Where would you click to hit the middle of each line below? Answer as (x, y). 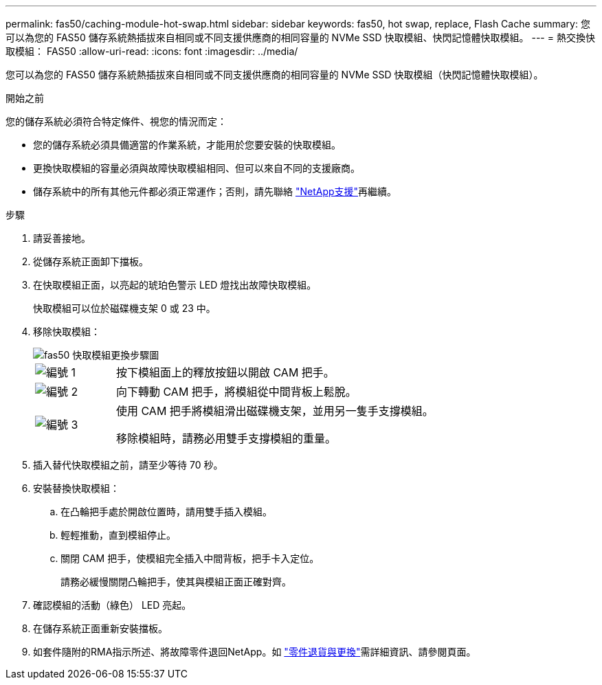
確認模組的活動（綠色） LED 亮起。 (112, 605)
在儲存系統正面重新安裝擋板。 (100, 628)
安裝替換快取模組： (76, 488)
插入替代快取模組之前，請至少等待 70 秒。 (128, 465)
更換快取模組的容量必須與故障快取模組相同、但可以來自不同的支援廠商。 (197, 168)
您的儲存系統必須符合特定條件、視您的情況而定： (116, 121)
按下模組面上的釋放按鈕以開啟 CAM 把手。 (225, 372)
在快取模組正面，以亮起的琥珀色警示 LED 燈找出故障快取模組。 (175, 285)
